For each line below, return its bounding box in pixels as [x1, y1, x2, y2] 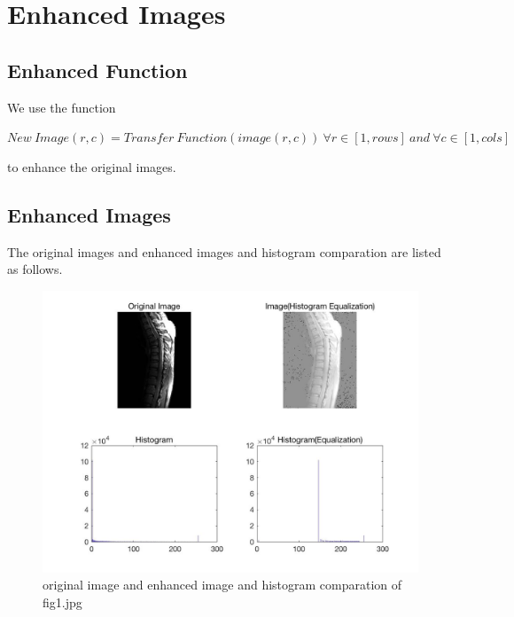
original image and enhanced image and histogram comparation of [43, 575, 402, 594]
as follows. [7, 260, 63, 278]
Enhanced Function [7, 56, 188, 83]
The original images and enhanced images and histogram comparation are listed [7, 242, 441, 261]
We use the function [7, 98, 116, 116]
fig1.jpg [43, 592, 82, 611]
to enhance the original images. [7, 157, 176, 176]
